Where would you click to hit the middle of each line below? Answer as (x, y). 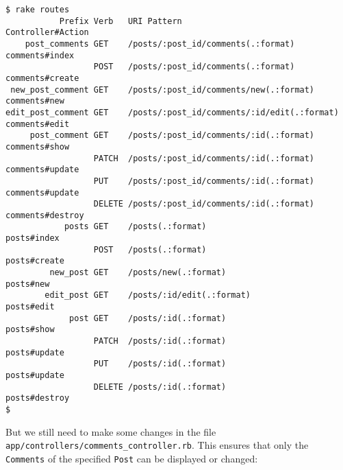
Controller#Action (47, 33)
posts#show (30, 330)
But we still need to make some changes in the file (111, 431)
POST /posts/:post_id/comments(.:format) (194, 67)
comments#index (40, 55)
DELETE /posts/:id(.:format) (160, 387)
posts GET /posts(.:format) (135, 227)
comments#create (42, 78)
